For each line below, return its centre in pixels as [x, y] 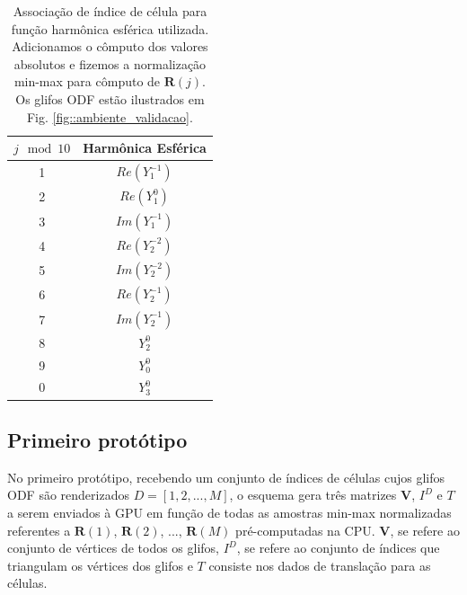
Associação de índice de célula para [110, 11]
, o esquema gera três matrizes [313, 495]
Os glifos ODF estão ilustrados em [110, 98]
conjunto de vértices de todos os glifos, [113, 548]
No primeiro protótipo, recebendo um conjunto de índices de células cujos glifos [226, 477]
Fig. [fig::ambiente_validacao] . [110, 116]
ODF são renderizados [68, 495]
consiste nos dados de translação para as [320, 565]
